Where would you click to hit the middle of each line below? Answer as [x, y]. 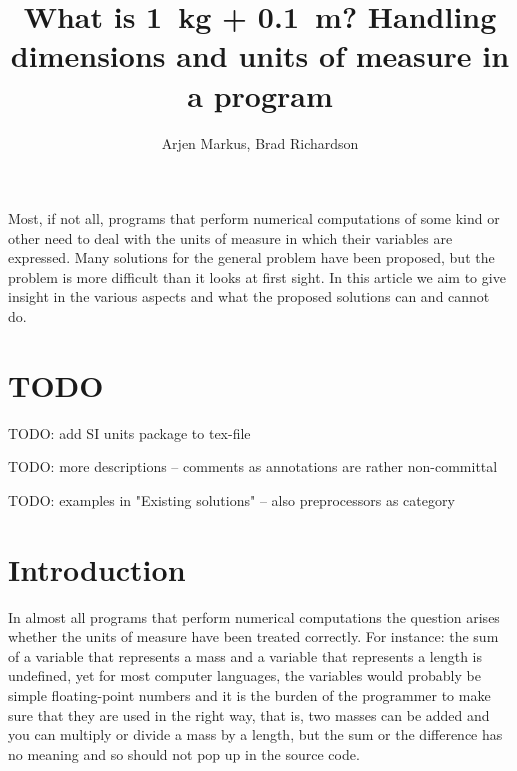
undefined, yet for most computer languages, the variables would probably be [244, 675]
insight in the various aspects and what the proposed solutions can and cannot [249, 296]
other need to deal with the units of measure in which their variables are [230, 237]
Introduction [97, 568]
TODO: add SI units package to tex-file [129, 432]
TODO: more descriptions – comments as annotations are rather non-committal [253, 466]
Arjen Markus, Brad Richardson [260, 142]
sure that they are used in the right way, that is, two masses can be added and [249, 714]
